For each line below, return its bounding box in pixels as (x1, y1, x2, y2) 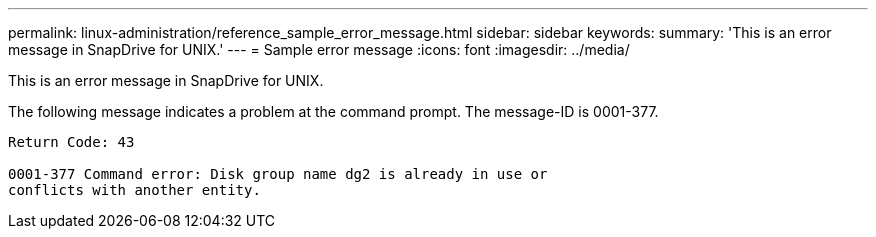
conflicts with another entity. (8, 182, 261, 198)
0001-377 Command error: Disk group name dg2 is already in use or (8, 166, 548, 182)
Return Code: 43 (8, 134, 135, 150)
